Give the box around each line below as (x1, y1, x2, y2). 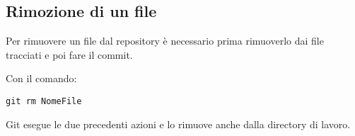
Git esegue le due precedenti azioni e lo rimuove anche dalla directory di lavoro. (6, 116, 351, 131)
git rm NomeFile (6, 96, 82, 106)
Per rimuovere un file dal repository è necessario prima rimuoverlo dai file (6, 33, 324, 48)
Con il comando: (6, 71, 77, 86)
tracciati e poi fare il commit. (6, 47, 133, 62)
